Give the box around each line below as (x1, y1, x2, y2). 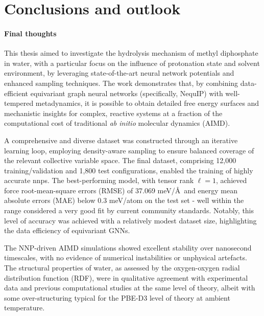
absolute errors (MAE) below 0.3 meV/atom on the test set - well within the (4, 195, 244, 206)
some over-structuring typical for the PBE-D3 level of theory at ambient (4, 292, 230, 303)
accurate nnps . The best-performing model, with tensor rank (4, 175, 194, 186)
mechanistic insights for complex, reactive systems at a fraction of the (4, 107, 223, 118)
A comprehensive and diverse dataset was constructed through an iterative (4, 134, 238, 145)
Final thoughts (4, 28, 57, 38)
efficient (4, 87, 29, 98)
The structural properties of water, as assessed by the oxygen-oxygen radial (4, 262, 240, 273)
